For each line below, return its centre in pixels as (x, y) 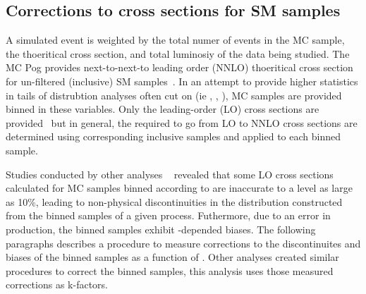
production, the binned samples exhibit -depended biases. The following (161, 229)
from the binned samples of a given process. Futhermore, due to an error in (168, 215)
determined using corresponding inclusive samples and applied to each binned (173, 136)
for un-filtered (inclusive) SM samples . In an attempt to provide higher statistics (182, 81)
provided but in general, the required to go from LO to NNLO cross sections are (182, 122)
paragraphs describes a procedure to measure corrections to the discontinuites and (183, 243)
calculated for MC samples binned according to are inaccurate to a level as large (179, 188)
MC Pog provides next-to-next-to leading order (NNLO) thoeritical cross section (179, 67)
